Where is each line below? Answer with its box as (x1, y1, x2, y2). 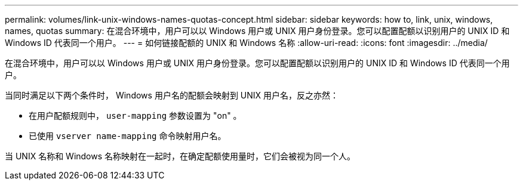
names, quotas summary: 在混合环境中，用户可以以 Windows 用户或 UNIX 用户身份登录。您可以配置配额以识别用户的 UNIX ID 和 (5, 26, 510, 36)
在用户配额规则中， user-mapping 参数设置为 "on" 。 (29, 110, 242, 121)
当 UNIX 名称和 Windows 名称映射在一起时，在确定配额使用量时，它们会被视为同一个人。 (5, 151, 356, 161)
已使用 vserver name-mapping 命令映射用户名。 (29, 131, 226, 141)
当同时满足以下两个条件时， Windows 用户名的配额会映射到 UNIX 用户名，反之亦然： (5, 90, 339, 100)
